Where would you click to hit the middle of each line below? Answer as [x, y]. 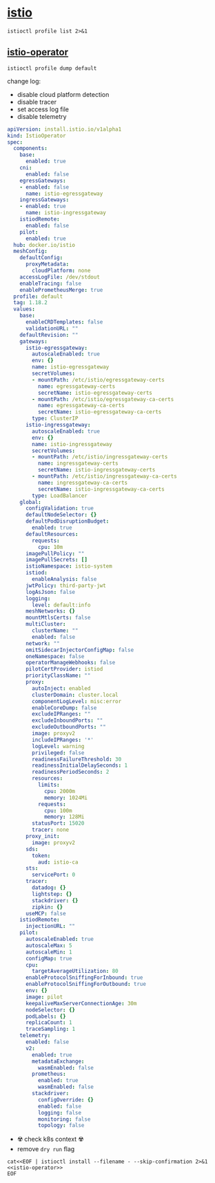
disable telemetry [42, 116]
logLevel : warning [58, 746]
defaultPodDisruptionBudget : [67, 521]
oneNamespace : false [55, 656]
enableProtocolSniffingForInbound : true [84, 978]
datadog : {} [49, 888]
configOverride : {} [66, 1100]
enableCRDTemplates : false [64, 322]
